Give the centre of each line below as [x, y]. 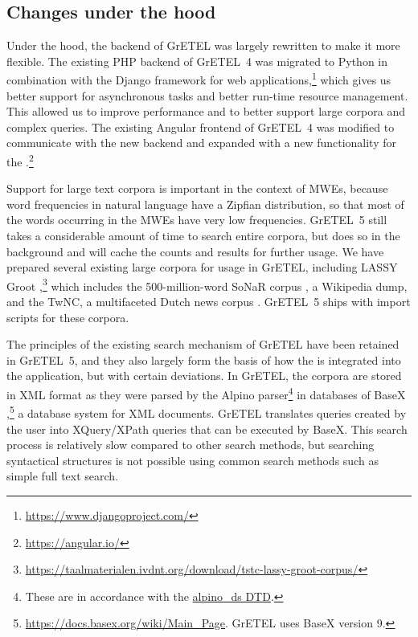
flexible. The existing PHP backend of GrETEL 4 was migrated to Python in [197, 61]
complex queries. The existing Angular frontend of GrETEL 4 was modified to [201, 127]
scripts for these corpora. [68, 317]
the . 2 [20, 160]
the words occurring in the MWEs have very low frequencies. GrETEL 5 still [197, 220]
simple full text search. [63, 476]
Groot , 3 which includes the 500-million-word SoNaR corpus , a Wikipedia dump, [207, 284]
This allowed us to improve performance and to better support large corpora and [206, 111]
